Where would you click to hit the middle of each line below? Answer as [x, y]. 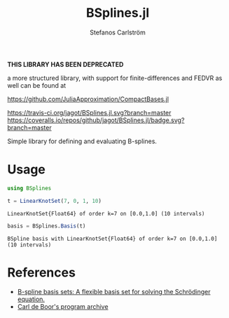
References [41, 272]
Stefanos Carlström [118, 32]
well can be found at [37, 85]
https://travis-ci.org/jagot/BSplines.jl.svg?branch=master [89, 112]
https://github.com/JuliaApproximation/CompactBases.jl [88, 99]
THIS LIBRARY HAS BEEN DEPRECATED [65, 64]
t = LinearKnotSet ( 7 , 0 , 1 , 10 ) [54, 201]
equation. [31, 299]
